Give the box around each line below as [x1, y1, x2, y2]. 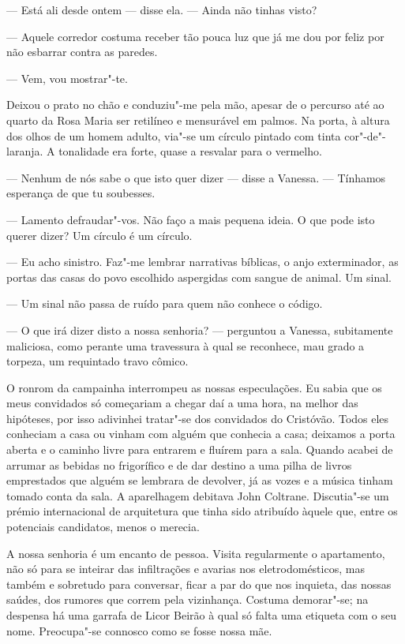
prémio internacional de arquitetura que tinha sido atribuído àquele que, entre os [6, 503, 398, 519]
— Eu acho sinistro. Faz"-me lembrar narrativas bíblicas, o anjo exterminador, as [6, 253, 399, 270]
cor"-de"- [344, 127, 386, 144]
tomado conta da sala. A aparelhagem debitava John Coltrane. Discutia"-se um [6, 487, 389, 504]
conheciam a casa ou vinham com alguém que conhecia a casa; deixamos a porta [6, 425, 396, 442]
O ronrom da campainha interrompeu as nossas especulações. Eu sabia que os [6, 379, 382, 395]
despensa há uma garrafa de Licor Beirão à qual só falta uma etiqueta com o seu [6, 607, 396, 623]
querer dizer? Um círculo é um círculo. [6, 227, 193, 243]
